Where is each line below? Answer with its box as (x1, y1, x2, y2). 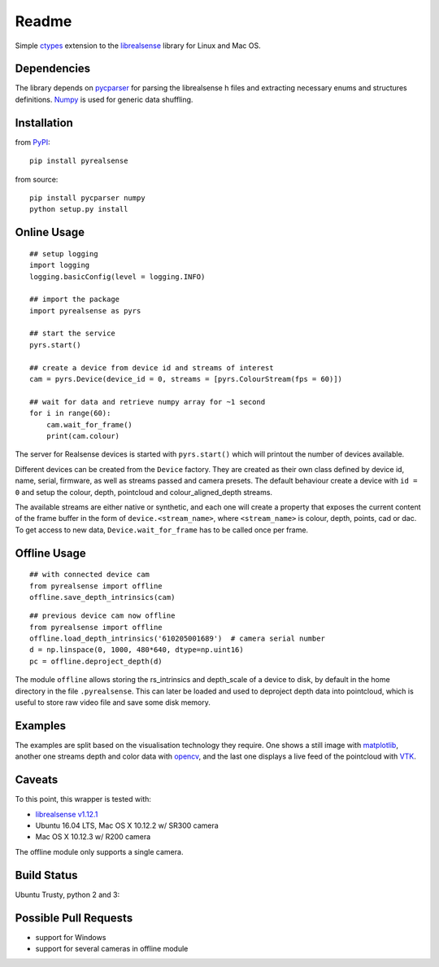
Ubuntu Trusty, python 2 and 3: (15, 890, 120, 899)
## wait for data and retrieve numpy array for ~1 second (29, 397, 266, 406)
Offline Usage (15, 546, 87, 560)
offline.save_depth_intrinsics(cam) (29, 593, 176, 602)
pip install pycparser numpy (29, 193, 146, 203)
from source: (15, 174, 59, 184)
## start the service (29, 329, 115, 338)
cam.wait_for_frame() (46, 420, 133, 429)
